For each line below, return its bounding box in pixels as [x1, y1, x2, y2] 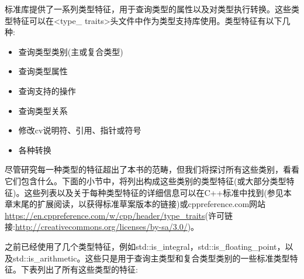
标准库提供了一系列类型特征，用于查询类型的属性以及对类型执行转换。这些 [5, 3, 291, 15]
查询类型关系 [18, 104, 68, 116]
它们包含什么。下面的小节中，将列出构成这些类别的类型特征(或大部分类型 [5, 174, 286, 187]
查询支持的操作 [18, 84, 76, 97]
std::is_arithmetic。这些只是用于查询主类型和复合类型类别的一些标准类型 [12, 252, 290, 264]
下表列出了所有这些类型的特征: [20, 263, 138, 275]
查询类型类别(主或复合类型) [18, 45, 123, 57]
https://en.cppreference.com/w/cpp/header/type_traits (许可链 [5, 209, 233, 221]
